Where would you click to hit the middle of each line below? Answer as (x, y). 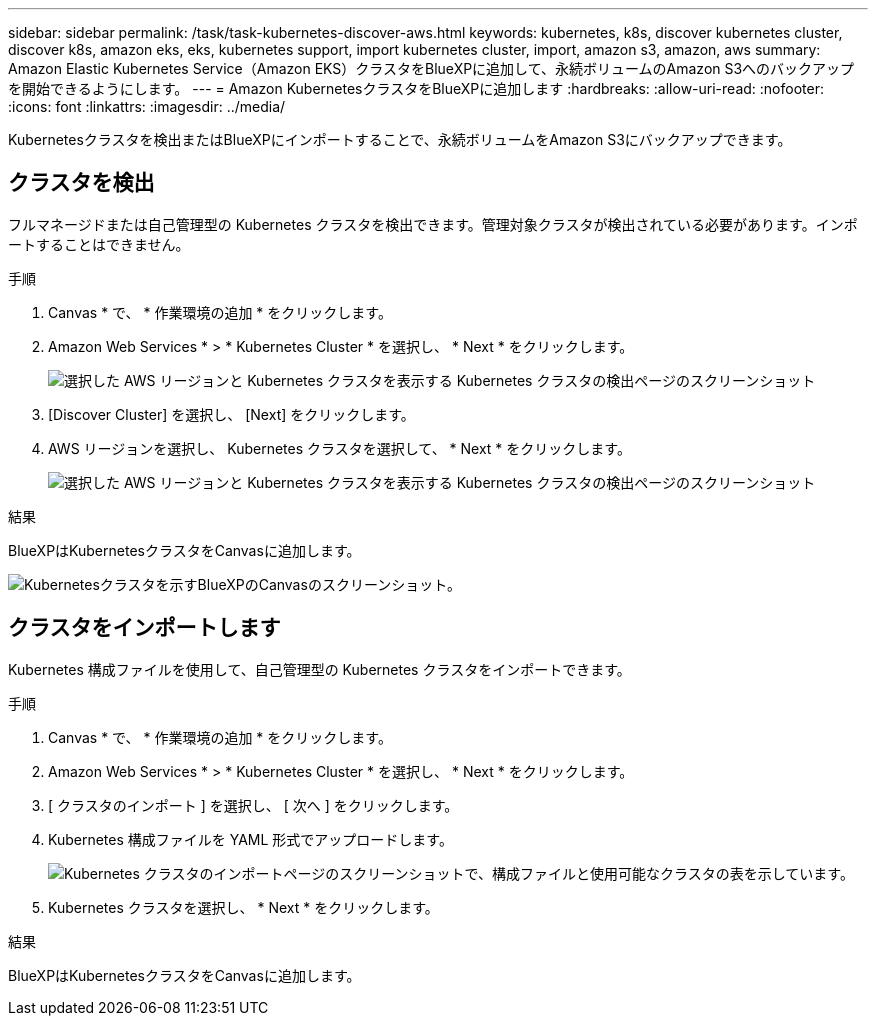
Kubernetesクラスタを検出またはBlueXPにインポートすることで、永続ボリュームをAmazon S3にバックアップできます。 (400, 139)
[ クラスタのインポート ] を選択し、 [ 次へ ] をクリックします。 (253, 805)
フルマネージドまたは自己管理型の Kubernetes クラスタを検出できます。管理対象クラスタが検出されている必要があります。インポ (433, 224)
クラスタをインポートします (144, 628)
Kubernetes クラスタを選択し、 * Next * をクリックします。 (243, 907)
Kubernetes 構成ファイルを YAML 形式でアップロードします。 (250, 839)
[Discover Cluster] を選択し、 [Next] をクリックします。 (231, 414)
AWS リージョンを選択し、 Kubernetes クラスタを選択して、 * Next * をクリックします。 (339, 448)
